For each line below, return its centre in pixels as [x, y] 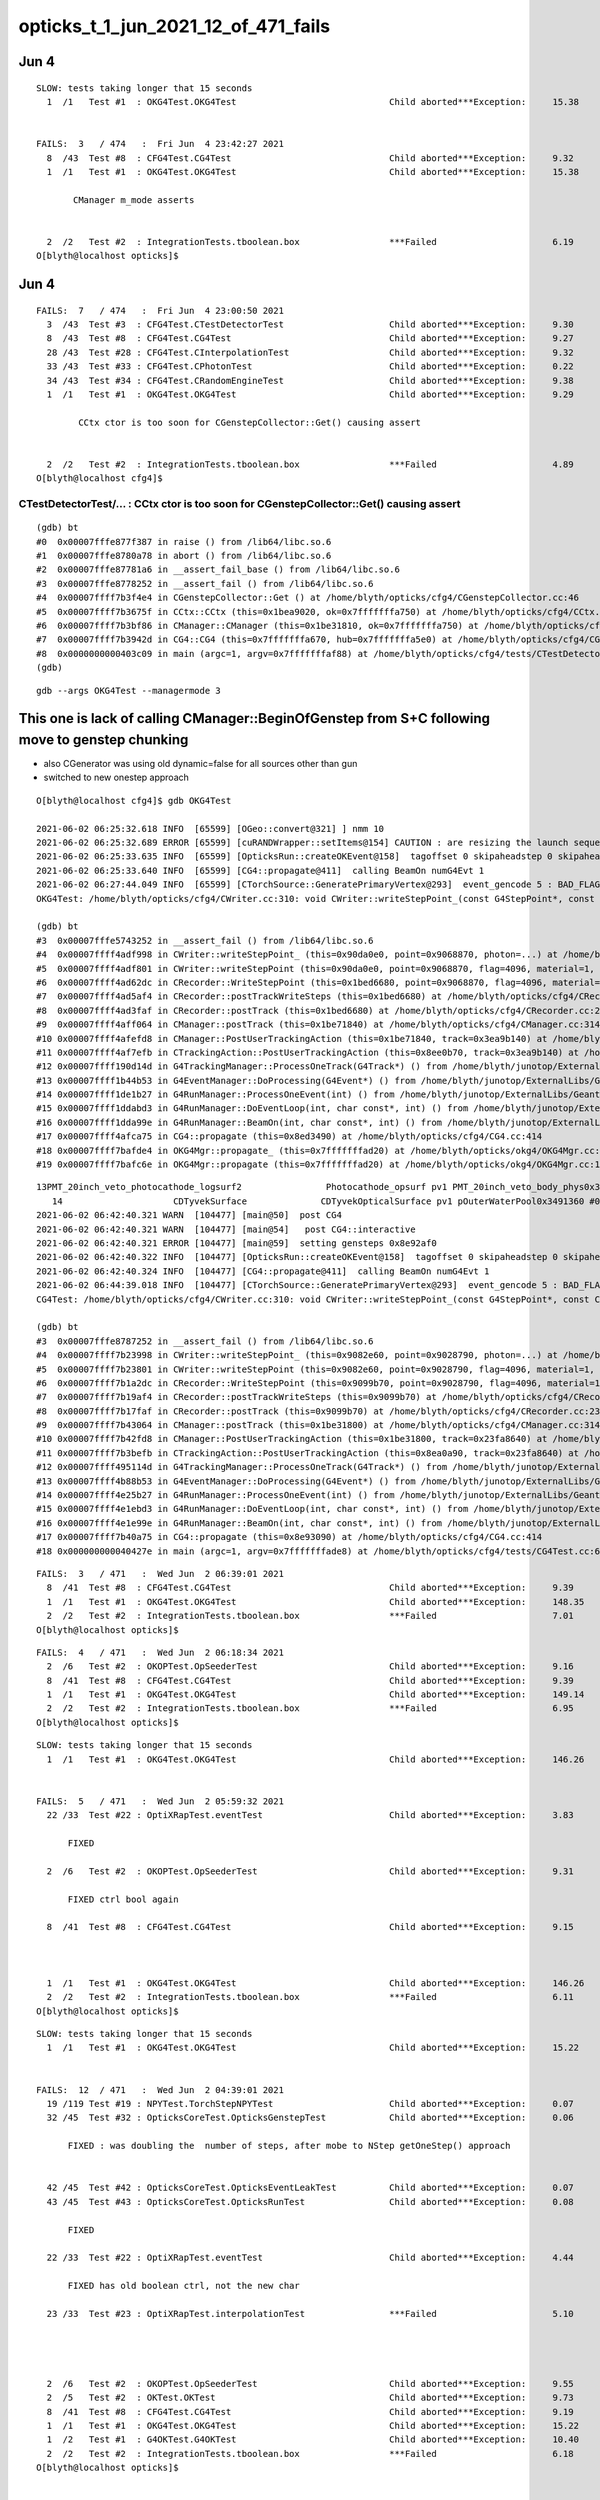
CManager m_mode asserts [134, 199]
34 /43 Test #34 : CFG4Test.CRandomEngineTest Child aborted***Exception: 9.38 [310, 380]
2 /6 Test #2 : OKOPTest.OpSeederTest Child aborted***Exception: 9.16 [310, 1666]
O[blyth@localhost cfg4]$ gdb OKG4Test [134, 800]
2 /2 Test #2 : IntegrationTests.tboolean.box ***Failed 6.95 [310, 1708]
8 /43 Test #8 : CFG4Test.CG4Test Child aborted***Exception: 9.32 [310, 158]
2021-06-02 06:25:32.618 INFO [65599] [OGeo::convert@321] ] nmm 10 [210, 828]
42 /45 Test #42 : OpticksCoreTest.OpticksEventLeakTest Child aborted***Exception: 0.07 [310, 2188]
